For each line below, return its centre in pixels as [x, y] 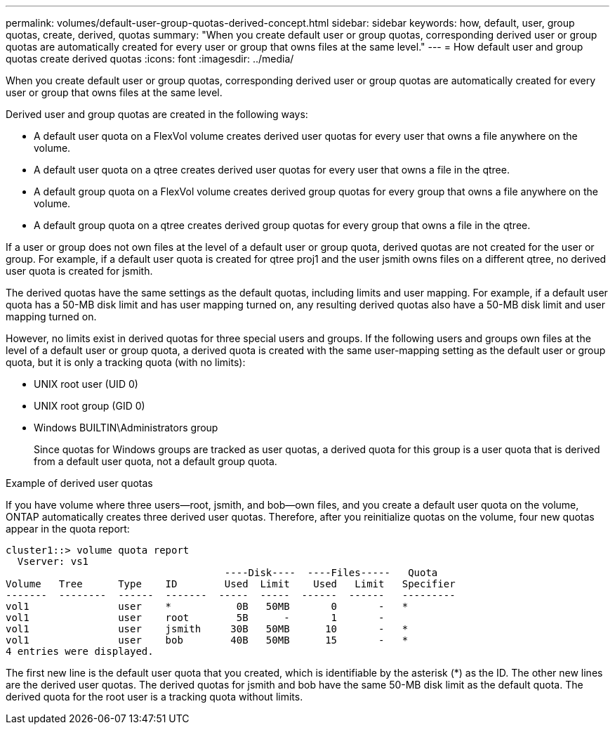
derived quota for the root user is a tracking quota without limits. [154, 697]
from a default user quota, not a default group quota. [156, 461]
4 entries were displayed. [80, 651]
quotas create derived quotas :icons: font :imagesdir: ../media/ [150, 59]
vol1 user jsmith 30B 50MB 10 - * [207, 629]
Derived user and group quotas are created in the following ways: [157, 114]
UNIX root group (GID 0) [90, 406]
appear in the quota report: [68, 529]
